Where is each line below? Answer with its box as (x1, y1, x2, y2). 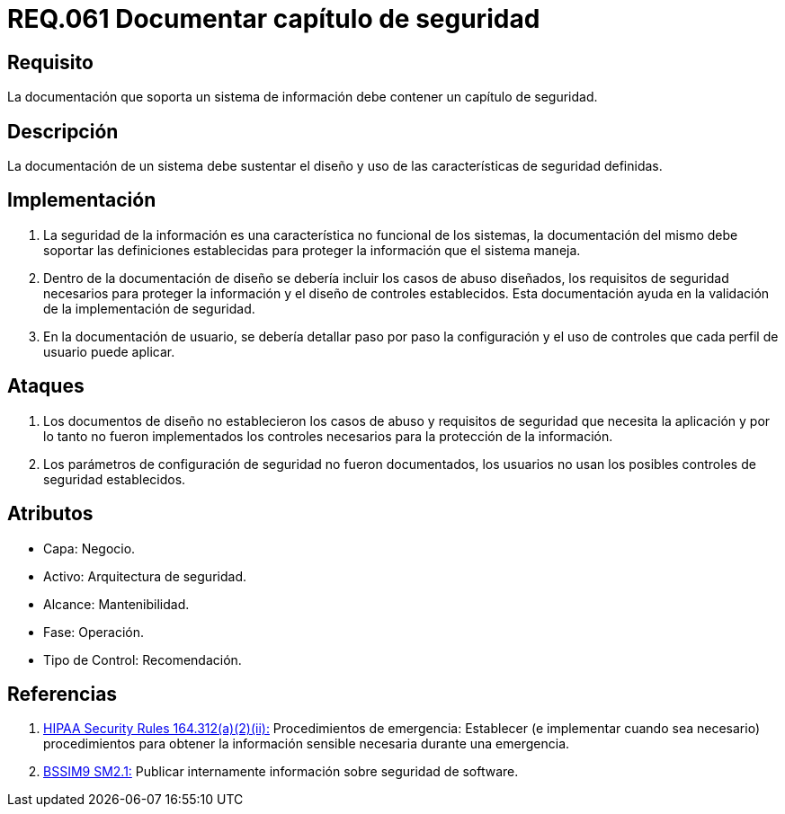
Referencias (7, 682, 118, 705)
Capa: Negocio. (43, 540, 136, 556)
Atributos (7, 502, 94, 526)
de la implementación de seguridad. (43, 300, 255, 316)
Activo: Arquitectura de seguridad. (43, 568, 246, 584)
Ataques (7, 375, 85, 398)
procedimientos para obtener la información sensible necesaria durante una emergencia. (43, 736, 570, 752)
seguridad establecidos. (43, 471, 186, 487)
